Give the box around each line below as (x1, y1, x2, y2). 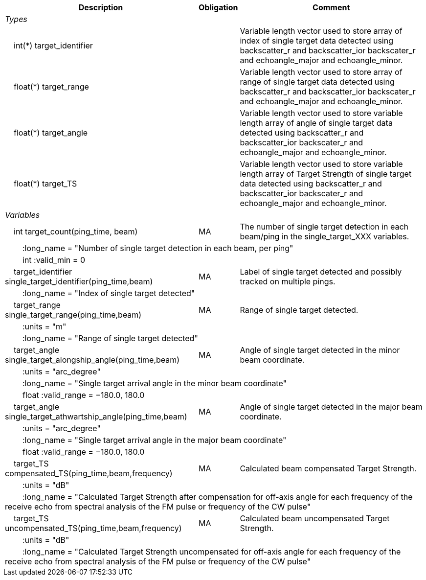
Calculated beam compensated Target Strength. (240, 464, 417, 473)
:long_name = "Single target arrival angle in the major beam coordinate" (22, 435, 287, 445)
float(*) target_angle (14, 128, 88, 138)
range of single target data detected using (240, 77, 395, 87)
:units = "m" (22, 322, 67, 331)
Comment (313, 2, 350, 12)
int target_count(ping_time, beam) (14, 227, 138, 236)
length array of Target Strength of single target (240, 169, 412, 179)
